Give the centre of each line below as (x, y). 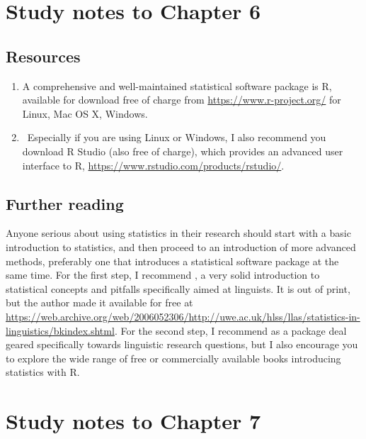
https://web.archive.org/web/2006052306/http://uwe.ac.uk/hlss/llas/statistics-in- (183, 316)
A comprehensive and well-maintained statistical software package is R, (177, 85)
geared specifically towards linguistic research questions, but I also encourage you (182, 344)
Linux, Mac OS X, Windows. (85, 113)
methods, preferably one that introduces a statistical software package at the (172, 261)
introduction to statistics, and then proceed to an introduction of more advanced (181, 246)
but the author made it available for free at (99, 302)
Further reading (65, 203)
